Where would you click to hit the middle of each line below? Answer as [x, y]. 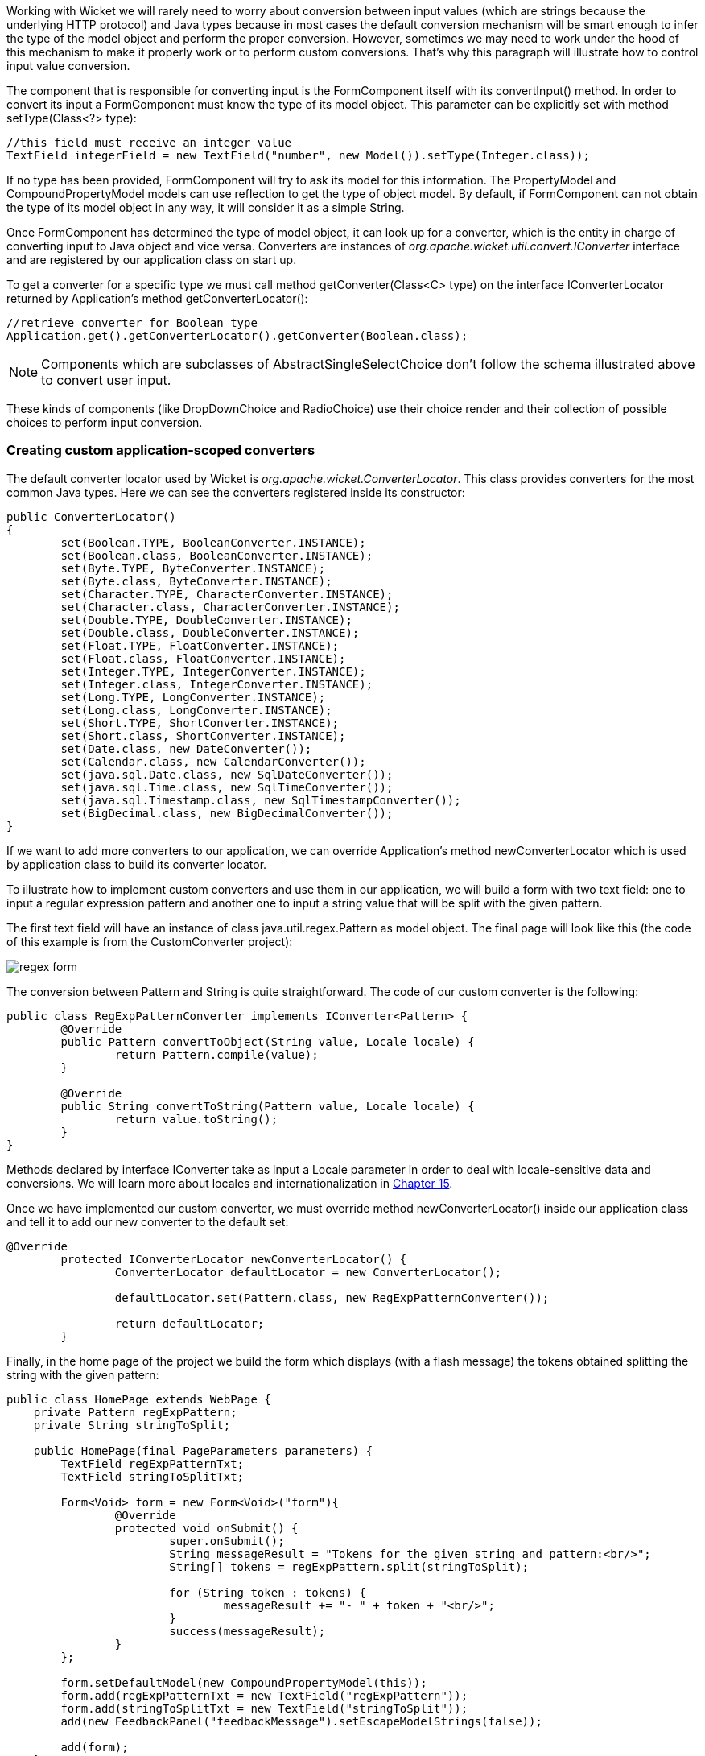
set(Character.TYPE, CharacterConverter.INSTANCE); [227, 594]
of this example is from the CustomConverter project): [150, 941]
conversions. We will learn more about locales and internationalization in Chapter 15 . [230, 1183]
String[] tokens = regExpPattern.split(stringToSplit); [349, 1566]
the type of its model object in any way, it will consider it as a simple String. [206, 207]
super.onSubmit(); [227, 1541]
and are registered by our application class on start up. [152, 260]
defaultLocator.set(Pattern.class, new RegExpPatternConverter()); [332, 1297]
